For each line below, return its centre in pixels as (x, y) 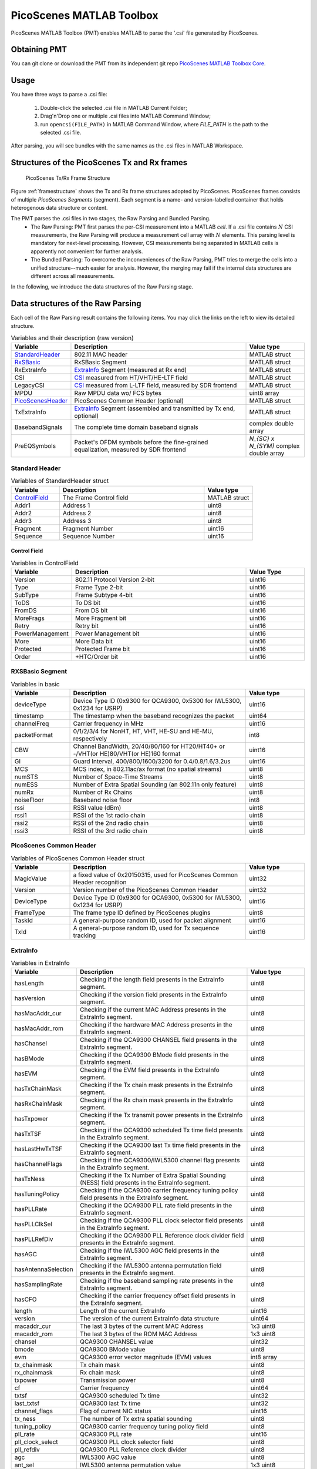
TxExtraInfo (30, 412)
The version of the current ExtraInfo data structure (149, 1319)
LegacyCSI (29, 385)
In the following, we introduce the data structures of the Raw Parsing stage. (102, 287)
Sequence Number (89, 536)
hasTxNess (30, 1179)
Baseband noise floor (102, 800)
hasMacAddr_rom (39, 1028)
